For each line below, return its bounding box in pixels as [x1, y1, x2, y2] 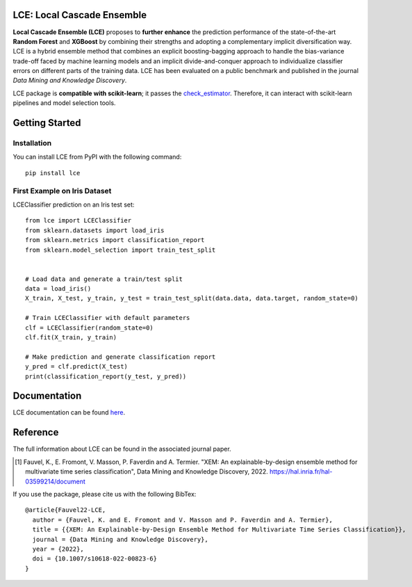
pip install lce [25, 169, 81, 177]
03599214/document [25, 477, 86, 485]
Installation [13, 138, 52, 148]
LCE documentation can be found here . [13, 408, 125, 417]
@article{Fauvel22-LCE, [25, 506, 106, 514]
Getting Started [13, 117, 81, 129]
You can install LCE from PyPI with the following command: [13, 153, 182, 161]
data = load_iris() [25, 285, 92, 293]
